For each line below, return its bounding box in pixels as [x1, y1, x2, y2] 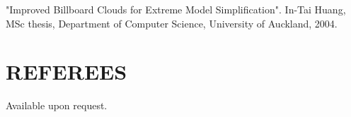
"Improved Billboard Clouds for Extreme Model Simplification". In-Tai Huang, [6, 2, 346, 16]
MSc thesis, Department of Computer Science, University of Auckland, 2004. [6, 16, 338, 30]
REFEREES [6, 57, 127, 86]
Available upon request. [6, 98, 108, 113]
